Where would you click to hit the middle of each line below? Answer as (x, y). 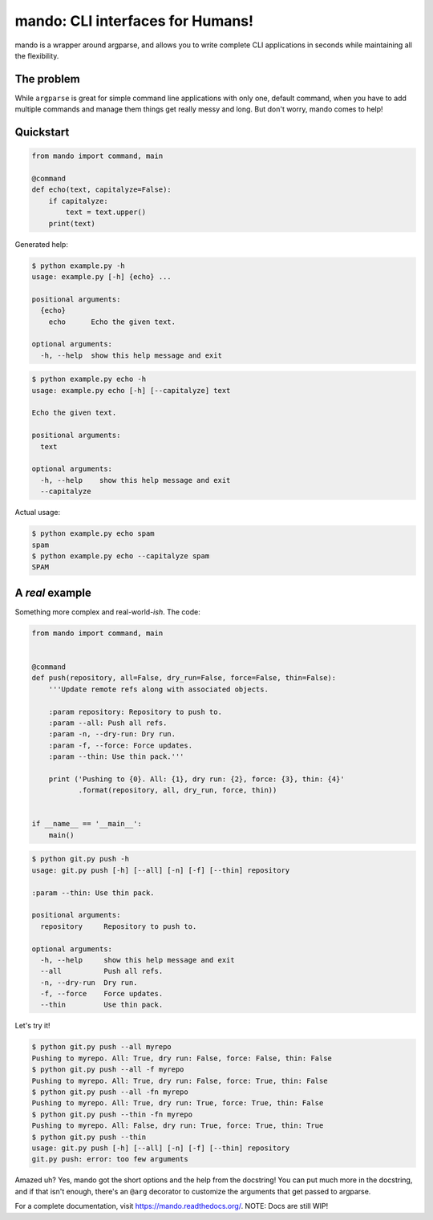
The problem (47, 79)
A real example (53, 592)
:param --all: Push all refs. (108, 723)
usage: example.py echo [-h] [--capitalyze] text (131, 390)
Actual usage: (38, 513)
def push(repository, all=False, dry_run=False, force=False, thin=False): (184, 678)
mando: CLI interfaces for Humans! (134, 21)
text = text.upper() (106, 212)
